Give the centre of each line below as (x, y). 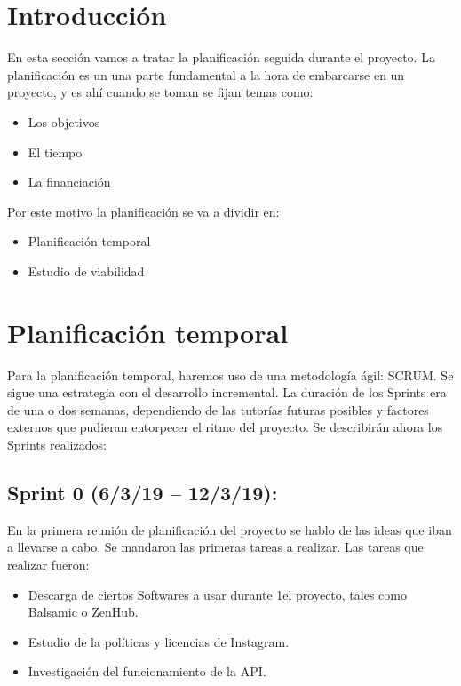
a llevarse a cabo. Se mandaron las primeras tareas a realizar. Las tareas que (215, 547)
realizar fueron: (48, 564)
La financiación (69, 182)
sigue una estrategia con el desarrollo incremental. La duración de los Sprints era (227, 392)
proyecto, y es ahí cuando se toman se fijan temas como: (160, 92)
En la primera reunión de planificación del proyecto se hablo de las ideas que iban (230, 529)
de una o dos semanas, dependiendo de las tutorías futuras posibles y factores (218, 409)
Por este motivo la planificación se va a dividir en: (143, 211)
